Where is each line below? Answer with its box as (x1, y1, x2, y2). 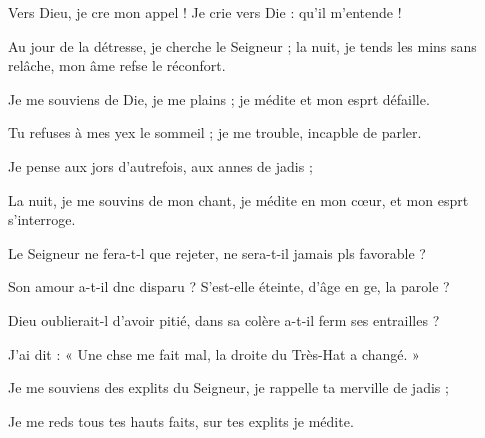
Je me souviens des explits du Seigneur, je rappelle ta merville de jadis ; (8, 377, 449, 398)
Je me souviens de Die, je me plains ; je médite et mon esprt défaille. (8, 88, 430, 109)
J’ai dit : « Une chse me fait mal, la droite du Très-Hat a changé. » (8, 343, 420, 364)
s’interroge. (8, 209, 76, 230)
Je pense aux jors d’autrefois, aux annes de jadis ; (8, 155, 313, 176)
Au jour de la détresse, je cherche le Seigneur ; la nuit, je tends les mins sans (8, 35, 477, 56)
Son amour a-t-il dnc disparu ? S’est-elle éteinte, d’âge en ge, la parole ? (8, 276, 450, 297)
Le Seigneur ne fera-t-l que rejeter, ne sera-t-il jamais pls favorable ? (8, 242, 426, 263)
